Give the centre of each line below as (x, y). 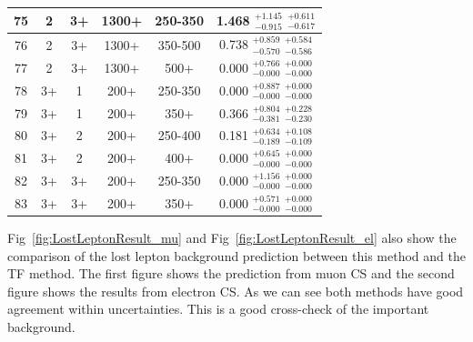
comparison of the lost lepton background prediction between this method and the (236, 255)
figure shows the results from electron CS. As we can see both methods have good (236, 291)
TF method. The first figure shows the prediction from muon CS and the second (231, 273)
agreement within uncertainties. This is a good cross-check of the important (218, 309)
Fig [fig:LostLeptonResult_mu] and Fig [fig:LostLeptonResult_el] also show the (232, 237)
